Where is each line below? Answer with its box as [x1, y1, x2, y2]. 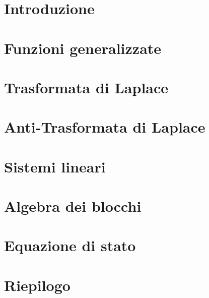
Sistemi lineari [4, 156, 106, 176]
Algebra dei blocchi [4, 196, 142, 216]
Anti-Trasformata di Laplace [4, 116, 205, 137]
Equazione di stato [4, 235, 136, 256]
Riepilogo [4, 274, 71, 295]
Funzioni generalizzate [4, 37, 162, 58]
